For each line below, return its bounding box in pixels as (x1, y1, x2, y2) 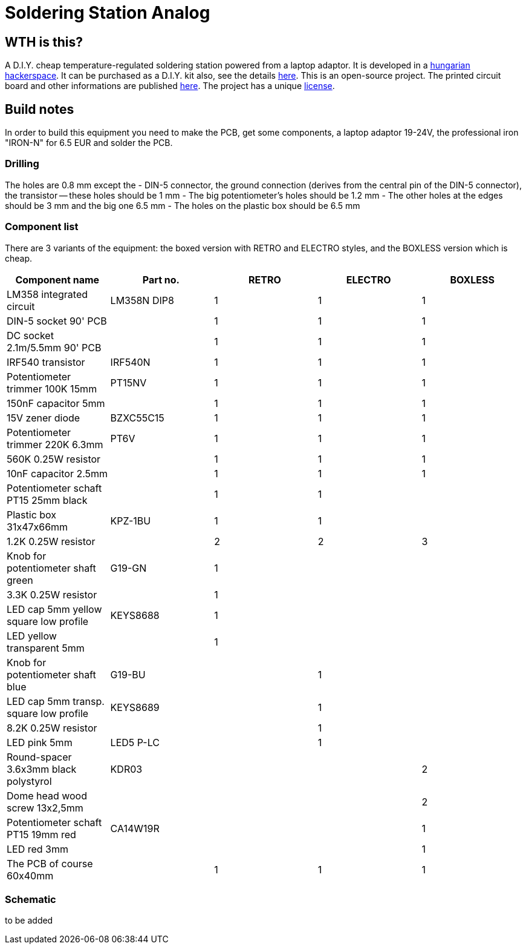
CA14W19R (110, 822, 160, 835)
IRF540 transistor (7, 355, 85, 368)
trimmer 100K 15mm (7, 382, 97, 395)
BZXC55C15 (110, 411, 164, 424)
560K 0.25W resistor (7, 452, 101, 465)
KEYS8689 (110, 701, 160, 713)
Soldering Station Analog (5, 2, 210, 23)
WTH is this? (5, 34, 83, 50)
